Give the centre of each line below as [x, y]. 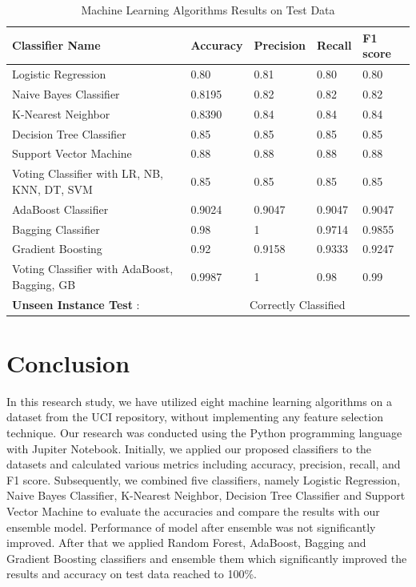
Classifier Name [56, 45]
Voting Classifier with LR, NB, [88, 173]
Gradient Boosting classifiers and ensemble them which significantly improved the [207, 558]
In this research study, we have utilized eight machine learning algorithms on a [199, 401]
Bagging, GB [44, 284]
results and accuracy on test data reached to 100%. [132, 574]
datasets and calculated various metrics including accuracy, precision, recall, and [204, 464]
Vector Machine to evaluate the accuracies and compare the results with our [193, 511]
